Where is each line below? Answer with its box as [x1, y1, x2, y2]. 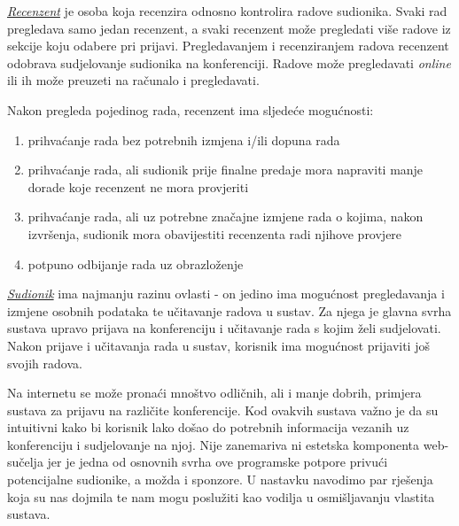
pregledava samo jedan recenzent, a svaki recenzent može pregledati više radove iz [7, 19, 451, 37]
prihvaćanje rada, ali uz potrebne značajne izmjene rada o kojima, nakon [27, 207, 424, 226]
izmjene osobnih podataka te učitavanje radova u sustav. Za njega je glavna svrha [7, 301, 452, 320]
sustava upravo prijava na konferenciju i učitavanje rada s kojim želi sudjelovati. [7, 319, 441, 337]
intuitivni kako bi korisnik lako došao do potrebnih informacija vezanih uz [7, 418, 409, 437]
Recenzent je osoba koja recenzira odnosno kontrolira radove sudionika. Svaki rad [7, 2, 447, 19]
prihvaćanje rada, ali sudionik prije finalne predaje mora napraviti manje [27, 160, 424, 179]
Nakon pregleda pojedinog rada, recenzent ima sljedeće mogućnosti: [7, 100, 374, 119]
